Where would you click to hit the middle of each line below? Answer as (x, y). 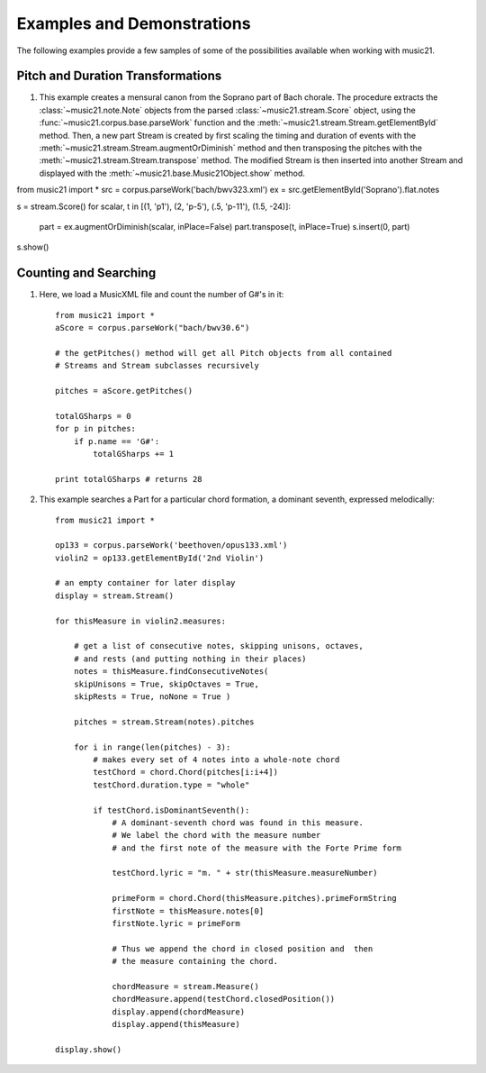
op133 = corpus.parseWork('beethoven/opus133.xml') (171, 546)
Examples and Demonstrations (134, 23)
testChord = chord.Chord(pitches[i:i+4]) (186, 772)
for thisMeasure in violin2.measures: (141, 621)
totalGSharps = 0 (93, 416)
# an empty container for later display (145, 583)
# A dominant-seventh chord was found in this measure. (238, 823)
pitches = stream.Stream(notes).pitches (164, 722)
